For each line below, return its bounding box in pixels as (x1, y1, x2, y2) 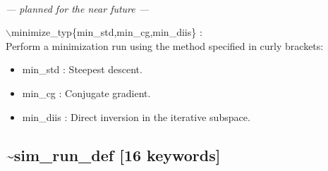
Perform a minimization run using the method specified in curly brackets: (6, 38, 324, 53)
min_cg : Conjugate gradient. (22, 85, 151, 100)
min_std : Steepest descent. (22, 62, 142, 77)
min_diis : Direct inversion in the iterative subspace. (22, 109, 250, 124)
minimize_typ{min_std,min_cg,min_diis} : (11, 25, 202, 39)
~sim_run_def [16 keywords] (6, 144, 221, 165)
